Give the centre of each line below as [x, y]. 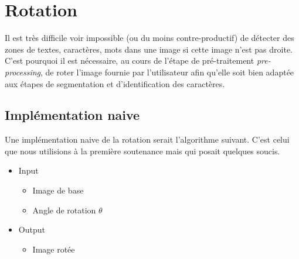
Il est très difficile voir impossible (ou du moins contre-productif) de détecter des [149, 38]
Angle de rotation [64, 210]
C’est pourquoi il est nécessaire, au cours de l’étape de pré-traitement [130, 61]
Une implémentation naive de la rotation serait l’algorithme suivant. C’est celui [147, 139]
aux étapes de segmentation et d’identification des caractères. [115, 83]
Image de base [58, 190]
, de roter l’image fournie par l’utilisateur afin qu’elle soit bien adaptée [167, 72]
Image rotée [54, 249]
